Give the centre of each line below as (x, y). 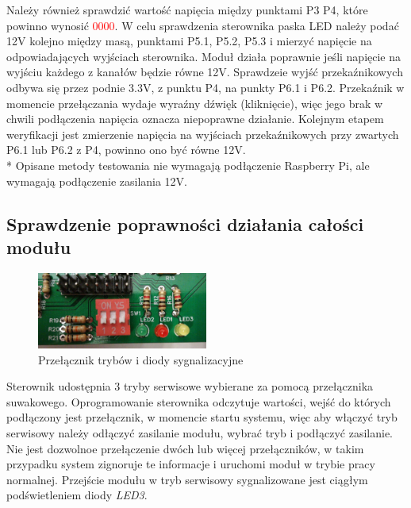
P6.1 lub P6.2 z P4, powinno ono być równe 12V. (126, 150)
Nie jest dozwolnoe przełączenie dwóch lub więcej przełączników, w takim (185, 448)
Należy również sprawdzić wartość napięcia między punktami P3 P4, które (187, 10)
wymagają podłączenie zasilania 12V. (97, 181)
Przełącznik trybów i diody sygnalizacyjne (141, 359)
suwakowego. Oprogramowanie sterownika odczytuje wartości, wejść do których (199, 401)
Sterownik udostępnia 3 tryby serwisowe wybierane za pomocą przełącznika (190, 386)
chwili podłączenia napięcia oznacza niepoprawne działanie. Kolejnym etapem (195, 119)
